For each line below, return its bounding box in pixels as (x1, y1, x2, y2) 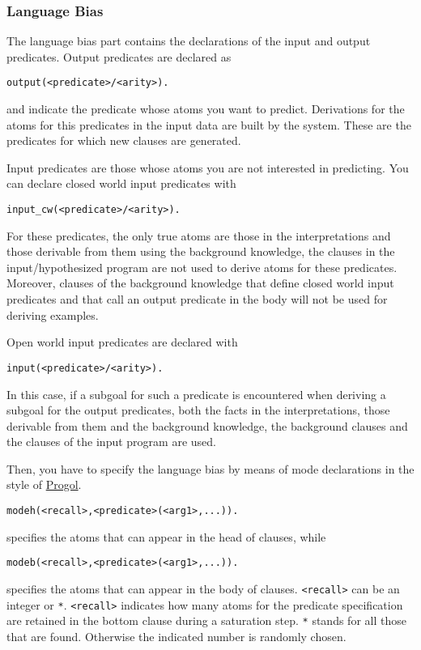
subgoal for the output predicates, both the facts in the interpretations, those (6, 401, 390, 418)
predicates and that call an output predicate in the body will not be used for (6, 291, 388, 308)
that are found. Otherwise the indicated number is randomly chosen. (6, 627, 347, 644)
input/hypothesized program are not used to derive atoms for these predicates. (6, 258, 398, 275)
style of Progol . (6, 476, 82, 493)
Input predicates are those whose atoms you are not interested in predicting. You (6, 159, 409, 176)
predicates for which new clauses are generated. (6, 132, 241, 149)
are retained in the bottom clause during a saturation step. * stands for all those (6, 612, 406, 629)
